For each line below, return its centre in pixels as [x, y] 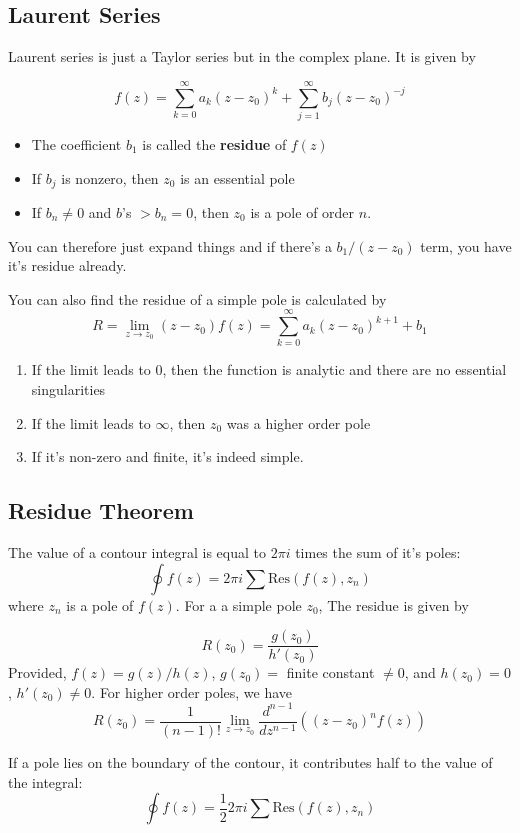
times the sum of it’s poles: [378, 552]
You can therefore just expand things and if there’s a [170, 245]
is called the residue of [214, 143]
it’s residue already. [67, 265]
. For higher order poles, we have [192, 691]
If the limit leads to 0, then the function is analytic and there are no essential [269, 369]
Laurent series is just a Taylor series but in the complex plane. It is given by [242, 56]
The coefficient [76, 143]
